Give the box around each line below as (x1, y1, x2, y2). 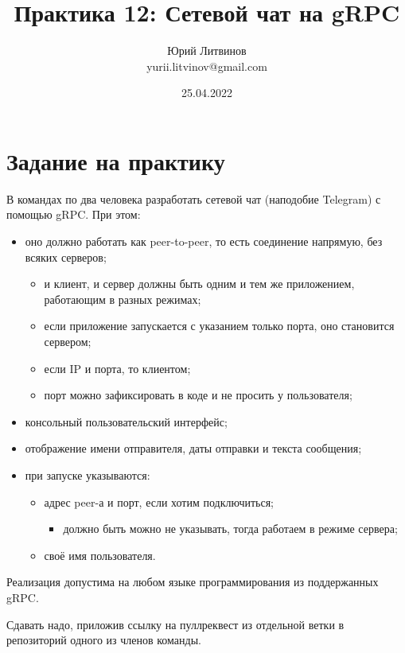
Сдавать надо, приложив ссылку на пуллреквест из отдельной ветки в (6, 616, 345, 632)
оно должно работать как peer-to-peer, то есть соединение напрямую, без (25, 233, 383, 250)
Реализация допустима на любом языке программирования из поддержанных (6, 573, 379, 590)
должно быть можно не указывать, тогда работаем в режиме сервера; (63, 520, 398, 537)
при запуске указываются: (25, 466, 150, 483)
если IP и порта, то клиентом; (44, 360, 191, 376)
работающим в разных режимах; (44, 290, 201, 307)
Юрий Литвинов (167, 42, 247, 59)
